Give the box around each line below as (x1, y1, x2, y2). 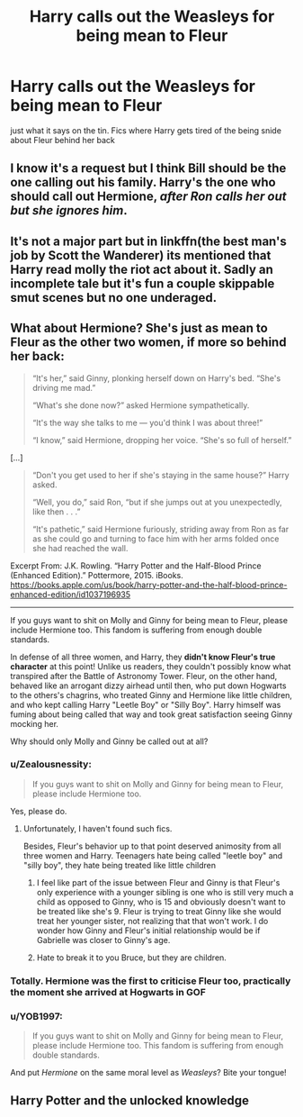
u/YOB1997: (10, 1010, 64, 1022)
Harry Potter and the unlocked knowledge (10, 1093, 250, 1109)
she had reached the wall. (31, 542, 129, 553)
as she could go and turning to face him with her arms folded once (31, 533, 280, 544)
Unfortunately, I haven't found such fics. (22, 822, 173, 834)
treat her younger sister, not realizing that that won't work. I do (36, 915, 269, 926)
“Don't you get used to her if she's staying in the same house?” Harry (31, 469, 290, 480)
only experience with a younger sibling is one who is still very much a (36, 886, 294, 897)
